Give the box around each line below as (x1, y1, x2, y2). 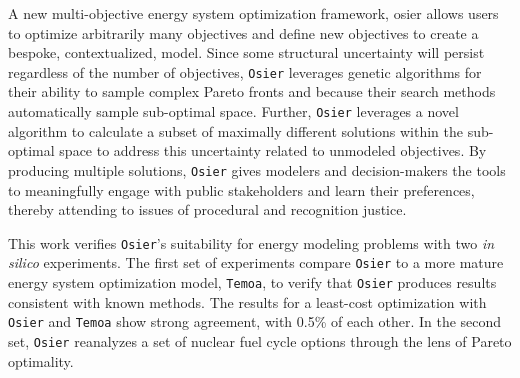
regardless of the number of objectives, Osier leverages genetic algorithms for (8, 61, 482, 82)
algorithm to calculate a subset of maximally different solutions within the (8, 120, 463, 141)
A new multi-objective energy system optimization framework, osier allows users (8, 3, 499, 23)
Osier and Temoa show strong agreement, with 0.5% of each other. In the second (8, 311, 502, 332)
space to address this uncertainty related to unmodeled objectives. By (59, 140, 487, 161)
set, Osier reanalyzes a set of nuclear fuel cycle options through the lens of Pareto (8, 330, 512, 351)
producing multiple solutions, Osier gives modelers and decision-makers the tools (8, 159, 506, 180)
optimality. (8, 350, 74, 371)
